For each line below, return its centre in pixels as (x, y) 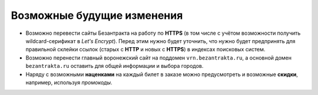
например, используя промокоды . (69, 82)
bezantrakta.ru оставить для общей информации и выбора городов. (115, 66)
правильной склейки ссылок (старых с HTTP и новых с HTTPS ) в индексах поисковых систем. (145, 50)
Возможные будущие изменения (97, 15)
